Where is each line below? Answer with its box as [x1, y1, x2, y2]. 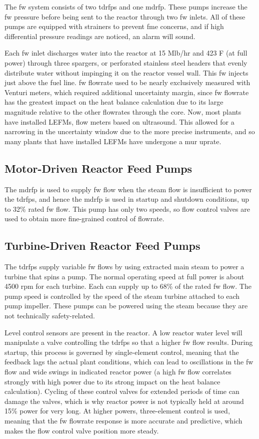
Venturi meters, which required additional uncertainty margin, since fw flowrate [4, 87, 249, 97]
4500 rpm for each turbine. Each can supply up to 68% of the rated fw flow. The [4, 281, 251, 291]
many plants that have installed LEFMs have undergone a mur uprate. [4, 136, 221, 146]
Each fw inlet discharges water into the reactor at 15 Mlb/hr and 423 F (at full [4, 48, 247, 58]
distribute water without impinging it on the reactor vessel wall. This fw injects [4, 67, 248, 78]
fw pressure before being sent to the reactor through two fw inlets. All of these [4, 11, 245, 22]
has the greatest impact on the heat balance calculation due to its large [4, 97, 223, 107]
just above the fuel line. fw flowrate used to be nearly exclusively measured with [4, 77, 250, 88]
